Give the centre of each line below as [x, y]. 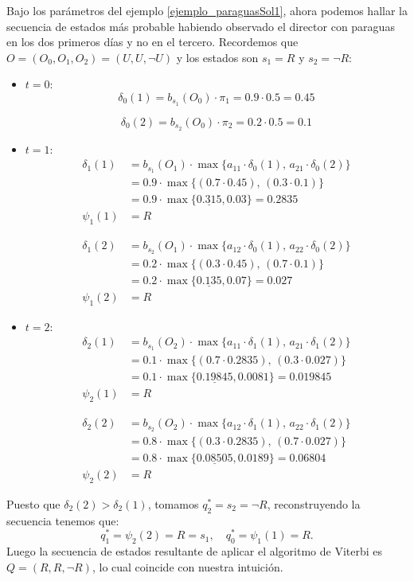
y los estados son [217, 57]
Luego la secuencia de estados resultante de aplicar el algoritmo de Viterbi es [195, 551]
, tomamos [173, 504]
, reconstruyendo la [314, 504]
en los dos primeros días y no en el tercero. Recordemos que [152, 42]
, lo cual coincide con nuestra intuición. [187, 566]
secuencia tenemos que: [63, 520]
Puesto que [33, 504]
